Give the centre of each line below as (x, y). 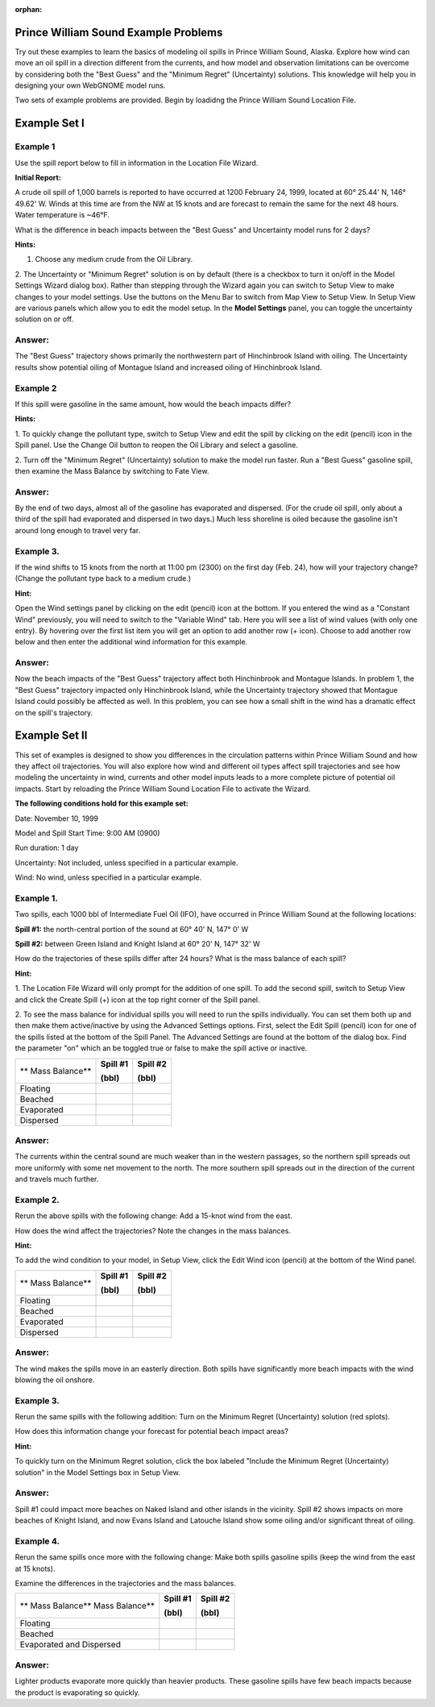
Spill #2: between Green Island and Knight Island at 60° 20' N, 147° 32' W (138, 944)
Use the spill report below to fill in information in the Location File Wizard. (137, 163)
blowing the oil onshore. (55, 1380)
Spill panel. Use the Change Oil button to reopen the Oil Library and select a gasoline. (156, 445)
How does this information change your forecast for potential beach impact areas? (152, 1431)
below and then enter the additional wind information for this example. (131, 642)
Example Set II (51, 736)
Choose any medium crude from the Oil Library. (114, 259)
